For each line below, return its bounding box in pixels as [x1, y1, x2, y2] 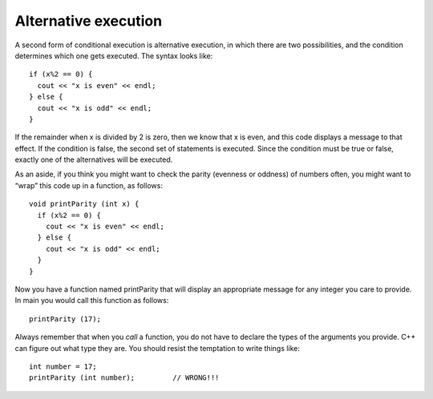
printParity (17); [29, 314, 102, 324]
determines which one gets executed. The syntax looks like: [14, 50, 213, 60]
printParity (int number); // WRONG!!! [29, 373, 220, 382]
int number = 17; [29, 361, 97, 371]
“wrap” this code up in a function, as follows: [14, 180, 164, 190]
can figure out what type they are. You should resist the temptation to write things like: [14, 343, 301, 353]
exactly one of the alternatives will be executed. [14, 155, 173, 164]
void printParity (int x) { [29, 199, 140, 208]
